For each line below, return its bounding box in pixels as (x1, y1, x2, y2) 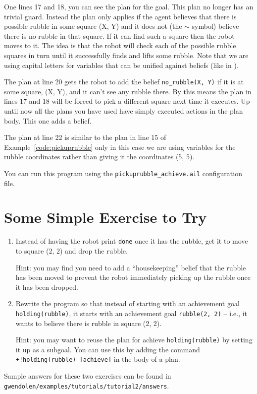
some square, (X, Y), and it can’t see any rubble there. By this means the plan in (4, 86, 252, 96)
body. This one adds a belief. (4, 115, 92, 126)
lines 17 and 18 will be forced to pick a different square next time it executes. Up (4, 96, 250, 106)
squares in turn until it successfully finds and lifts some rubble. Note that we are (4, 50, 249, 60)
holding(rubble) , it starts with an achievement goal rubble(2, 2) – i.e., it (15, 308, 248, 318)
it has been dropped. (15, 281, 78, 292)
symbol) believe (192, 21, 239, 31)
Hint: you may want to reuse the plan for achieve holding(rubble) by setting (15, 334, 253, 345)
